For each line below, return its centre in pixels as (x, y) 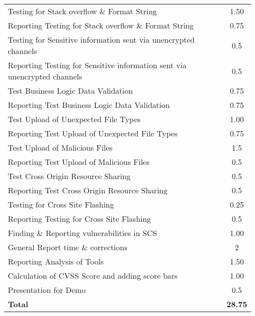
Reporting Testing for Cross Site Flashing (79, 219)
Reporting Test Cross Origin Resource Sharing (88, 190)
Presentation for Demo (47, 290)
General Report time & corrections (68, 247)
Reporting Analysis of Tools (56, 261)
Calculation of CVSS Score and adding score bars (93, 276)
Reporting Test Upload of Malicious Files (79, 162)
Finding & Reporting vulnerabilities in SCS (83, 233)
